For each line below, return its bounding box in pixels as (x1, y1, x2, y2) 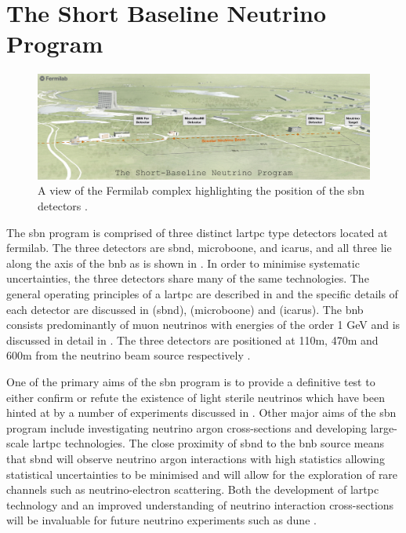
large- (370, 419, 397, 436)
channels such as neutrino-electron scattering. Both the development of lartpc (6, 481, 379, 498)
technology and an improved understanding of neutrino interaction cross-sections (6, 496, 394, 513)
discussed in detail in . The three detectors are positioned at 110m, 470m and (6, 331, 379, 348)
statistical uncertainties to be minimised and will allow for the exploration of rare (6, 465, 398, 482)
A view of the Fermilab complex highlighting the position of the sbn (38, 182, 364, 199)
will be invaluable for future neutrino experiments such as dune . (6, 512, 317, 528)
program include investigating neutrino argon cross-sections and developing (6, 419, 367, 436)
